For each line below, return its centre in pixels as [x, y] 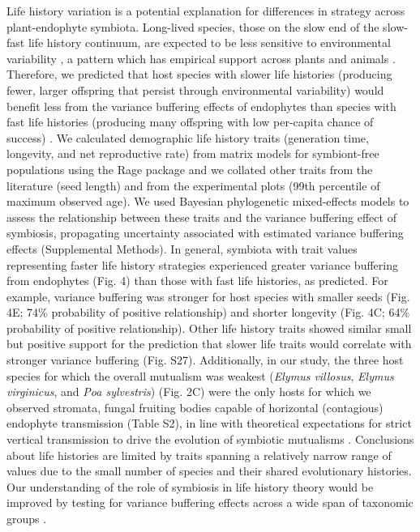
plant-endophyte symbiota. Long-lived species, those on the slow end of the [193, 26]
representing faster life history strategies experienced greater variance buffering [202, 264]
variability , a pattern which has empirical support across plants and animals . [201, 58]
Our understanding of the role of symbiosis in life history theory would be [190, 486]
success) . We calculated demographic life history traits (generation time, [188, 137]
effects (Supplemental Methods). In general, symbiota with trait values [182, 248]
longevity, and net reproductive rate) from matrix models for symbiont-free [193, 153]
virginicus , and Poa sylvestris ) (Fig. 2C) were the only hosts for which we [189, 392]
